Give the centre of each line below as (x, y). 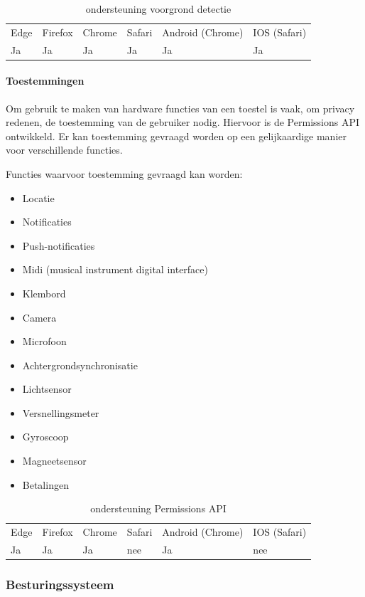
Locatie (38, 197)
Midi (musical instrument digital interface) (115, 269)
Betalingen (45, 484)
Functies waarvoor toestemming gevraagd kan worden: (124, 173)
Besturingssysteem (60, 584)
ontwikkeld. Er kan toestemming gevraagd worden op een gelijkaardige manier (176, 136)
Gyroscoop (45, 437)
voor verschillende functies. (64, 150)
